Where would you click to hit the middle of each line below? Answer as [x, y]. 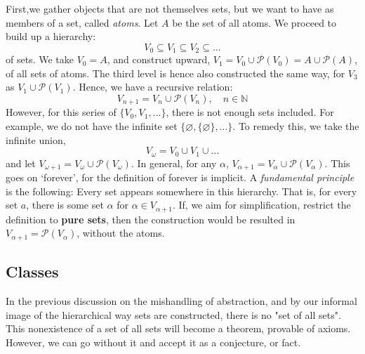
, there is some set [65, 205]
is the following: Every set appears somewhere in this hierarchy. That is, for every [181, 191]
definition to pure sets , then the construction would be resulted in [151, 219]
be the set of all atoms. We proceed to [254, 22]
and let [21, 163]
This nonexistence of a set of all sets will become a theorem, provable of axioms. [178, 328]
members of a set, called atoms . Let [82, 22]
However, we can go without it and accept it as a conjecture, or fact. [153, 342]
